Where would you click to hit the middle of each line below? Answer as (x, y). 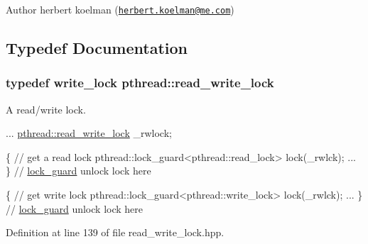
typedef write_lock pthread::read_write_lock (140, 83)
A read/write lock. (46, 109)
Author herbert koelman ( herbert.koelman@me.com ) (120, 9)
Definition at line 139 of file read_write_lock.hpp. (115, 232)
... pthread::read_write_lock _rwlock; (89, 133)
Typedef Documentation (97, 48)
